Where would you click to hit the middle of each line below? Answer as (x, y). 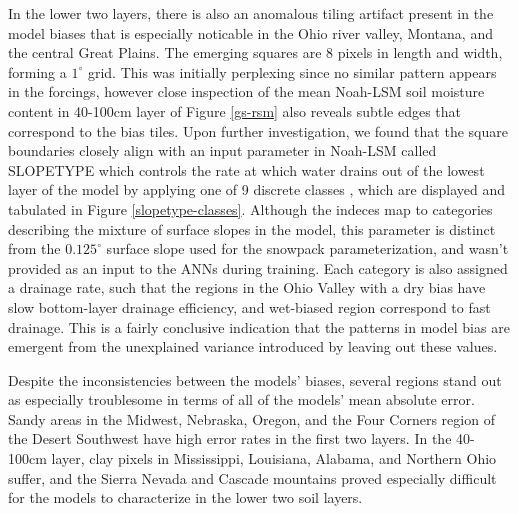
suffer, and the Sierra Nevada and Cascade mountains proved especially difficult (252, 477)
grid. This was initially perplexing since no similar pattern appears (292, 71)
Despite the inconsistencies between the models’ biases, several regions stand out (255, 379)
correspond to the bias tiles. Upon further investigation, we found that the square (258, 130)
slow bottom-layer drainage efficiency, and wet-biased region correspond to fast (249, 306)
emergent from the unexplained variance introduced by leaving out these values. (253, 346)
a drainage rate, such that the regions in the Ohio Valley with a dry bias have (247, 287)
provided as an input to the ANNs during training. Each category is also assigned (258, 267)
